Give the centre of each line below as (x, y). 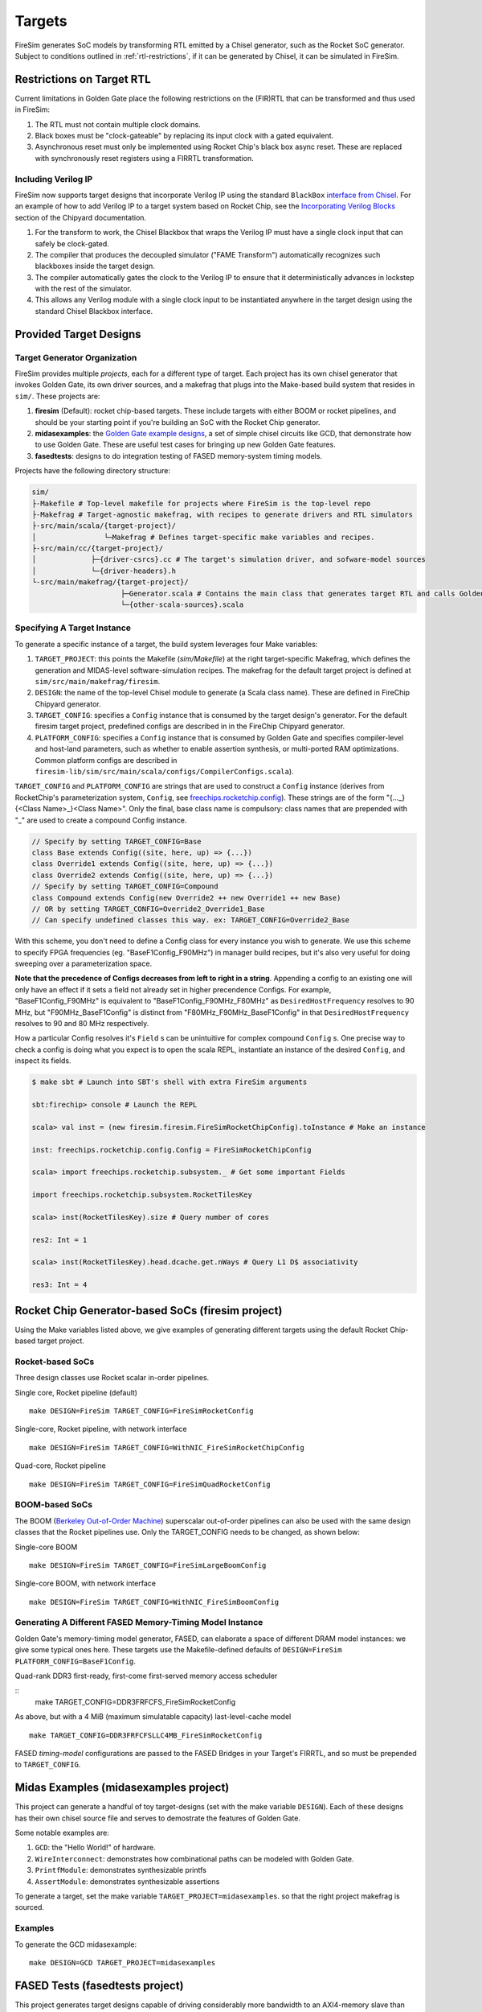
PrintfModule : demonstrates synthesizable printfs (120, 1870)
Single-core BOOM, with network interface (86, 1583)
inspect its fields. (43, 1061)
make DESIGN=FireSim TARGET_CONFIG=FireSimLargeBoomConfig (148, 1565)
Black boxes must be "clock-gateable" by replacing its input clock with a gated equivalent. (184, 136)
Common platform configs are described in (106, 760)
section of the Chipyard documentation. (81, 217)
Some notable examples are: (62, 1833)
